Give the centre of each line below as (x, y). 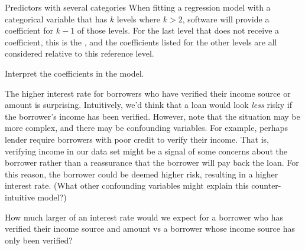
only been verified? (39, 240)
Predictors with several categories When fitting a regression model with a (138, 7)
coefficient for (29, 30)
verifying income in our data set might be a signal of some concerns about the (146, 151)
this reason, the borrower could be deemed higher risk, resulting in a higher (142, 174)
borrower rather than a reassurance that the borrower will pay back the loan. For (152, 162)
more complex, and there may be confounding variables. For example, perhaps (146, 128)
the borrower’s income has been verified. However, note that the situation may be (152, 116)
